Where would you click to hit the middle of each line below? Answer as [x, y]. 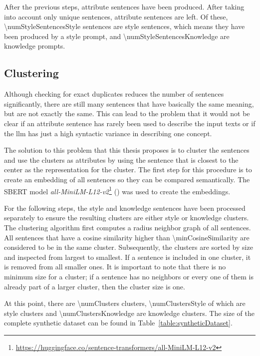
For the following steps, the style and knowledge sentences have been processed [125, 208]
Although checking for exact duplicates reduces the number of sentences [114, 94]
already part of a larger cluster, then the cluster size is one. [95, 286]
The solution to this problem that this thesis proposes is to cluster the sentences [127, 150]
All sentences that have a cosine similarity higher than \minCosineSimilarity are [127, 237]
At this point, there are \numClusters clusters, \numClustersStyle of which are [125, 303]
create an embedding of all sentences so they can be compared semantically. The [127, 179]
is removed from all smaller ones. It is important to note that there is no [115, 267]
